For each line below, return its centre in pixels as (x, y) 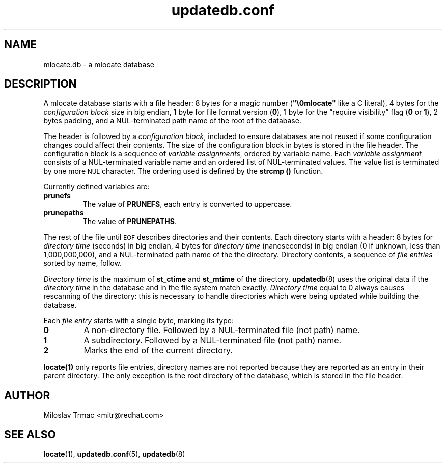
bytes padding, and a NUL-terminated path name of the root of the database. (172, 121)
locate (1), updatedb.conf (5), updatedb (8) (114, 454)
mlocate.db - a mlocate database (99, 64)
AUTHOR (27, 395)
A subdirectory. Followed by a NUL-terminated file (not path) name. (213, 340)
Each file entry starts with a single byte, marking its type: (138, 321)
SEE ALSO (30, 434)
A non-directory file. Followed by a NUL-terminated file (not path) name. (222, 330)
